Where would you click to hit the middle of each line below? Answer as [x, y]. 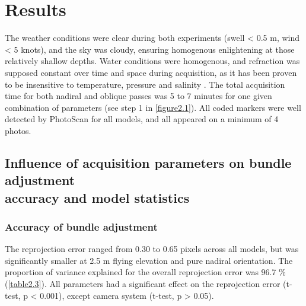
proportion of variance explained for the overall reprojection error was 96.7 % [145, 272]
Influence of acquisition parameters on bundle [148, 162]
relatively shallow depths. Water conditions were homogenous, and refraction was [152, 61]
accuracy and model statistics [97, 197]
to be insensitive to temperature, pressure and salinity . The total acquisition [145, 84]
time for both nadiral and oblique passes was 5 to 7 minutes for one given [138, 96]
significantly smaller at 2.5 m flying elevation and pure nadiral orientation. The [149, 260]
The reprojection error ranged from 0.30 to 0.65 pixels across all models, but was [152, 249]
